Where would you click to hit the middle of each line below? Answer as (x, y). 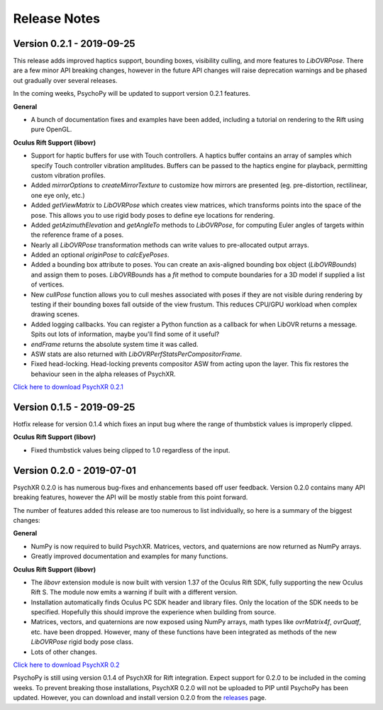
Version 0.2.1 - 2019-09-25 (74, 44)
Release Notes (57, 18)
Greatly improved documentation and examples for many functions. (129, 556)
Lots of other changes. (64, 652)
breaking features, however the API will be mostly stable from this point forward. (131, 497)
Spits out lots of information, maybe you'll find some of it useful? (125, 334)
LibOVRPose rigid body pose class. (82, 642)
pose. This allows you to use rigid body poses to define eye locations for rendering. (153, 215)
